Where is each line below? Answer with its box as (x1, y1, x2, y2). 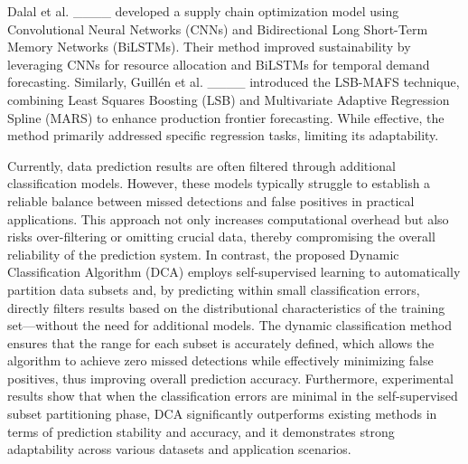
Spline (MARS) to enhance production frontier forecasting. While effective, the (7, 108, 445, 127)
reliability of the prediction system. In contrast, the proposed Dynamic (7, 244, 399, 263)
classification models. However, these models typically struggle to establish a (7, 174, 431, 193)
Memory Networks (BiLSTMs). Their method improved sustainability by (7, 37, 411, 56)
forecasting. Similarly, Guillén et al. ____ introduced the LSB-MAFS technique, (7, 72, 460, 91)
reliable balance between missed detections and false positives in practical (7, 191, 415, 210)
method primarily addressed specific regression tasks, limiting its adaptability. (7, 126, 439, 145)
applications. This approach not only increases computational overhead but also (7, 209, 449, 228)
